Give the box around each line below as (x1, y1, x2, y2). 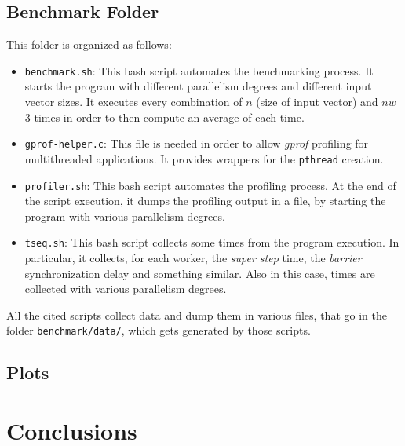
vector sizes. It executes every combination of (24, 93, 243, 110)
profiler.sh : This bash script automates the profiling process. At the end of (24, 177, 396, 193)
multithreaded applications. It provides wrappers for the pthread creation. (24, 150, 384, 166)
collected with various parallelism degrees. (24, 280, 227, 297)
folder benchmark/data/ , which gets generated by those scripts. (6, 322, 311, 338)
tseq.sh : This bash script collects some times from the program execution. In (24, 234, 400, 250)
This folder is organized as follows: (6, 36, 172, 53)
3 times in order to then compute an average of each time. (24, 108, 305, 125)
